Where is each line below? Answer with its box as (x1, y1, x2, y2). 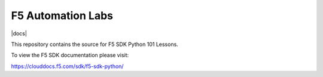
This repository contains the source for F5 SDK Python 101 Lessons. (11, 41, 179, 48)
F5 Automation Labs (11, 9, 114, 22)
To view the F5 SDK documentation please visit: (11, 51, 129, 59)
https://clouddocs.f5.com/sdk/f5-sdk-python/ (11, 63, 124, 70)
